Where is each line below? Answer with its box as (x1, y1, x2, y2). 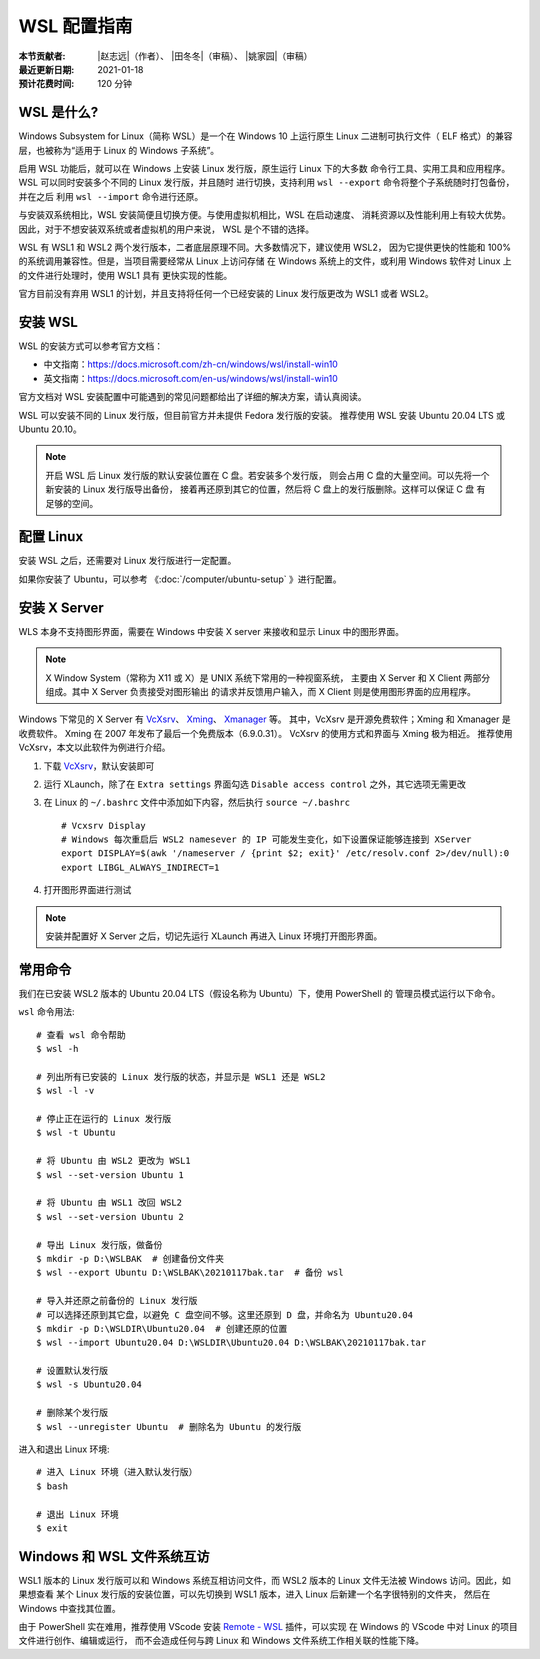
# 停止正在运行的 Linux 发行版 (36, 1113, 172, 1125)
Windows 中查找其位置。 (18, 1602, 121, 1614)
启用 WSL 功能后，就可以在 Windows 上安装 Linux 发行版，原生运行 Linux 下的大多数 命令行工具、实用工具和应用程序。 (18, 163, 511, 175)
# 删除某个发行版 (36, 1407, 109, 1419)
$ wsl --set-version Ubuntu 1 (36, 1169, 185, 1180)
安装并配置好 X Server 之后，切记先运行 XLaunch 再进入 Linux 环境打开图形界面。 (45, 930, 383, 942)
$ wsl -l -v (36, 1085, 95, 1097)
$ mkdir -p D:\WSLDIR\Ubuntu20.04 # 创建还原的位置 (36, 1323, 288, 1334)
